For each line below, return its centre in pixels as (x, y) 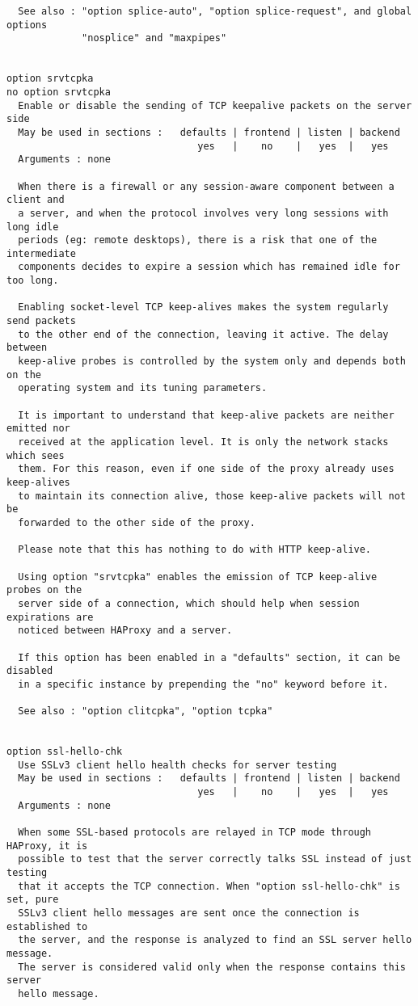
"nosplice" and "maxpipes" (154, 38)
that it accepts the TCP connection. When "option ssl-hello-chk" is (209, 886)
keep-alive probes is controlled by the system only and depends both (212, 362)
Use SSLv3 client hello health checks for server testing (177, 765)
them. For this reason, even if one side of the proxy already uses (206, 469)
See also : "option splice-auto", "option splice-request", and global (215, 11)
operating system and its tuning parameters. (143, 388)
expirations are (50, 617)
